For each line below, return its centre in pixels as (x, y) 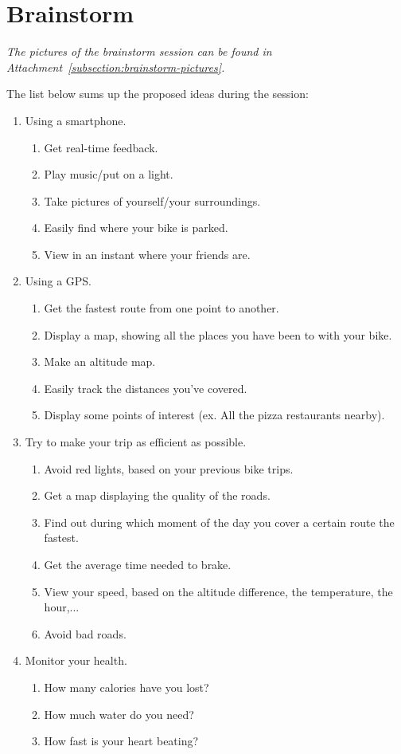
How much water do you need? (119, 714)
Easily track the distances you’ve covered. (146, 388)
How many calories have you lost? (127, 687)
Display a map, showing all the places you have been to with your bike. (218, 334)
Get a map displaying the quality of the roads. (157, 495)
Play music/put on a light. (109, 174)
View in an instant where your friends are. (147, 254)
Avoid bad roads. (85, 633)
